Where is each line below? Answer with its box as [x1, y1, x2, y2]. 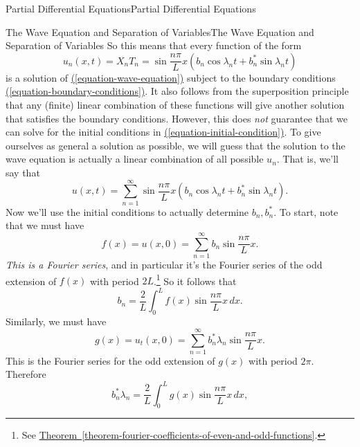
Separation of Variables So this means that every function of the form [6, 38, 302, 53]
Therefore [6, 367, 46, 381]
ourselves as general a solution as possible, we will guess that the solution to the [6, 138, 345, 152]
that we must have [6, 218, 84, 232]
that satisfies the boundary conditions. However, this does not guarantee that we [6, 111, 348, 125]
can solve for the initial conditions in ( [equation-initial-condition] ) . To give [6, 125, 321, 139]
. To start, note [273, 204, 339, 219]
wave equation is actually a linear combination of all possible [6, 152, 264, 166]
